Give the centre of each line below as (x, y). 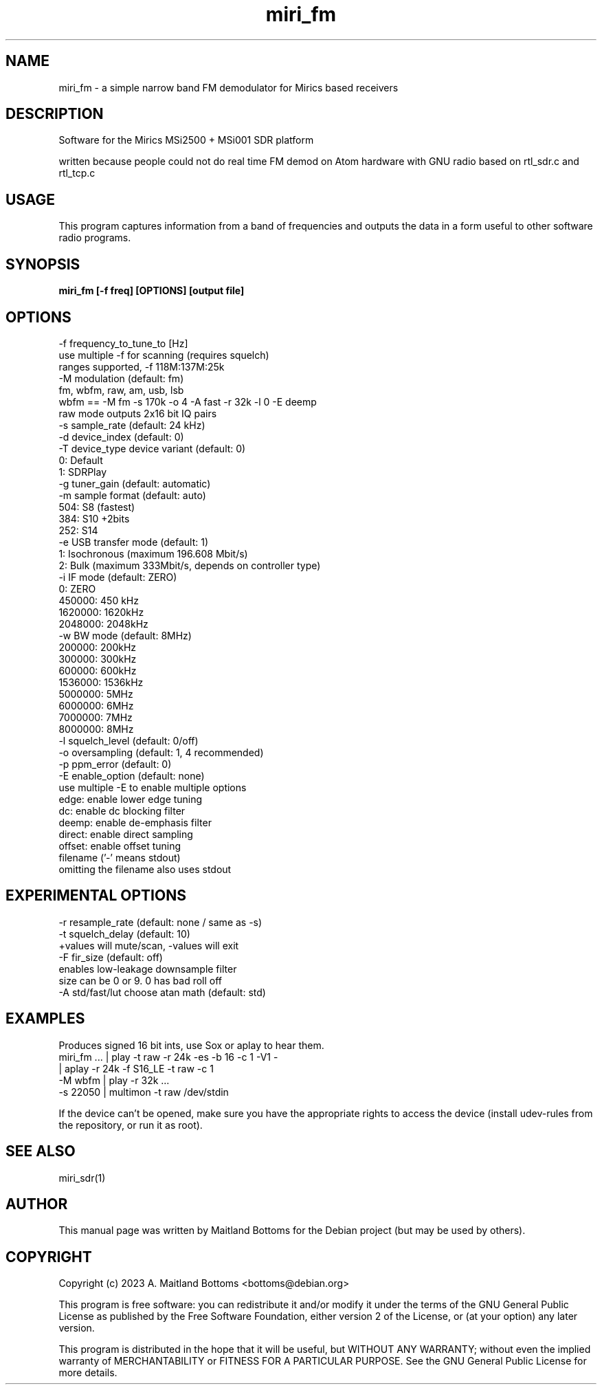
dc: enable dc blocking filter (122, 810)
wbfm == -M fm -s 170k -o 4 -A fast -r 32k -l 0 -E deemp (188, 401)
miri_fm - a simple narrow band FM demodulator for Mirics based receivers (228, 87)
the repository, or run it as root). (131, 1125)
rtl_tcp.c (77, 173)
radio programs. (95, 238)
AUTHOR (37, 1204)
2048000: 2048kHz (103, 624)
